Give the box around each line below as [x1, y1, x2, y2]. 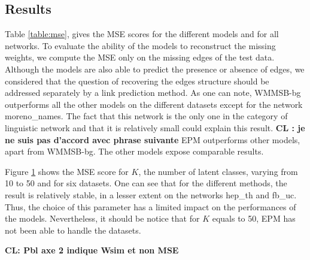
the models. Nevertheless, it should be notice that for [5, 212, 200, 225]
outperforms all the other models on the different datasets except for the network [5, 98, 303, 110]
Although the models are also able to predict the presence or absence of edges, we [5, 62, 305, 75]
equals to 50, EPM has [212, 212, 296, 225]
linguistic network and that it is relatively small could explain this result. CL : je [5, 121, 305, 134]
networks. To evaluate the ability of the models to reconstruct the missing [5, 39, 276, 52]
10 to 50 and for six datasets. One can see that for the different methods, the [5, 177, 287, 189]
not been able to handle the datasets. [5, 223, 141, 236]
